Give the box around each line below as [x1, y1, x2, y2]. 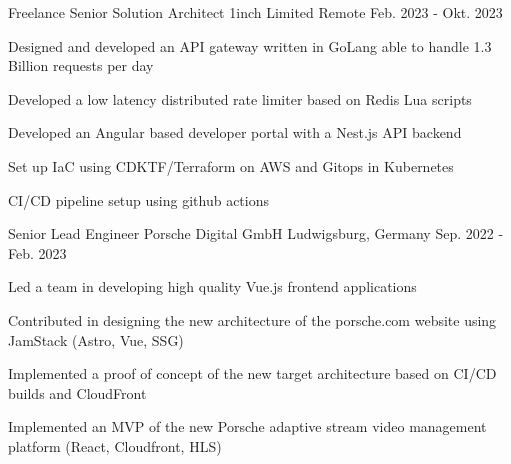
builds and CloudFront [8, 382, 147, 403]
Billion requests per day [8, 55, 154, 76]
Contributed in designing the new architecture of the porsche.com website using [8, 309, 497, 330]
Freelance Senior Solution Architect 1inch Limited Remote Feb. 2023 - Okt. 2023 [8, 2, 503, 22]
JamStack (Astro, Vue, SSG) [8, 329, 184, 350]
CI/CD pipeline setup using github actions [8, 189, 270, 210]
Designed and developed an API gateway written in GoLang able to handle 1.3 [8, 35, 492, 56]
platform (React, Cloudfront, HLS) [8, 435, 222, 456]
